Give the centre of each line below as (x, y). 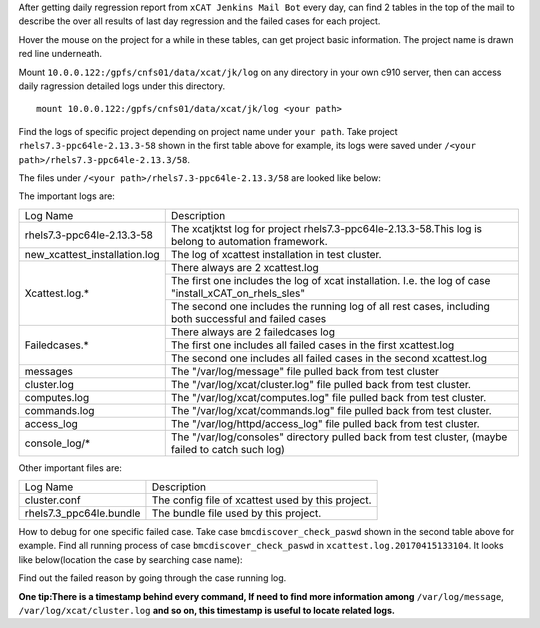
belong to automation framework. (249, 241)
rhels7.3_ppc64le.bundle (82, 513)
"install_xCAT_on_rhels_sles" (237, 293)
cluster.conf (52, 500)
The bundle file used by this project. (236, 513)
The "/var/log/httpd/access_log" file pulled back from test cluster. (325, 423)
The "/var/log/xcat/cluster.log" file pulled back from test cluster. (321, 384)
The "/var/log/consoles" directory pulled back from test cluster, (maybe (339, 437)
